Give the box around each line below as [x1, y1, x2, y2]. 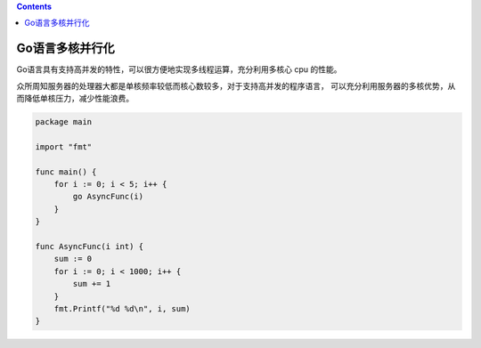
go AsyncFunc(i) [72, 191, 144, 202]
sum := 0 [53, 254, 93, 264]
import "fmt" [35, 142, 93, 151]
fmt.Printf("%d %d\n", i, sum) [53, 303, 191, 313]
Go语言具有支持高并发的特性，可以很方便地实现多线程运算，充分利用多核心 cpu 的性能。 [16, 64, 342, 75]
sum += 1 [72, 279, 111, 289]
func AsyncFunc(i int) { [35, 241, 144, 251]
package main [35, 117, 93, 127]
